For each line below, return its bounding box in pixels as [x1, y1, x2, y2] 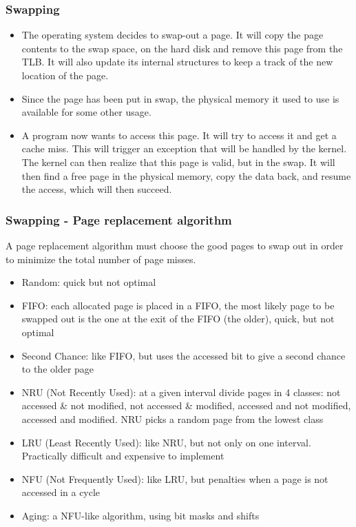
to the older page [21, 362, 94, 376]
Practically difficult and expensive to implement [21, 448, 224, 463]
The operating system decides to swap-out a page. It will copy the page [21, 28, 324, 42]
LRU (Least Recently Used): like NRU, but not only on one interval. [21, 435, 311, 449]
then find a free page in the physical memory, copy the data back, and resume [21, 168, 351, 183]
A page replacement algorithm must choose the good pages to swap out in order [6, 238, 344, 252]
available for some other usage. [21, 105, 151, 119]
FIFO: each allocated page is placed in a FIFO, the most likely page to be [21, 298, 335, 312]
